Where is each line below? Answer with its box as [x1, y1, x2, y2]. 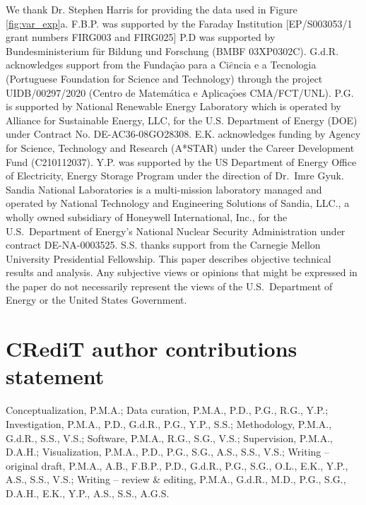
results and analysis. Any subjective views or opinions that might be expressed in [6, 265, 358, 280]
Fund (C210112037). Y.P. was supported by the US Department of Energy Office [6, 154, 357, 169]
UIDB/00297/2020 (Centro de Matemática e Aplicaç [6, 85, 233, 100]
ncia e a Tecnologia [233, 57, 317, 72]
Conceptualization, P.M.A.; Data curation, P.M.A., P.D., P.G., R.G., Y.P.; [6, 403, 329, 417]
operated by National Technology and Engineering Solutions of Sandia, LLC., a [6, 196, 350, 210]
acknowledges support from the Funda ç [6, 57, 175, 72]
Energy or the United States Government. [6, 292, 187, 307]
